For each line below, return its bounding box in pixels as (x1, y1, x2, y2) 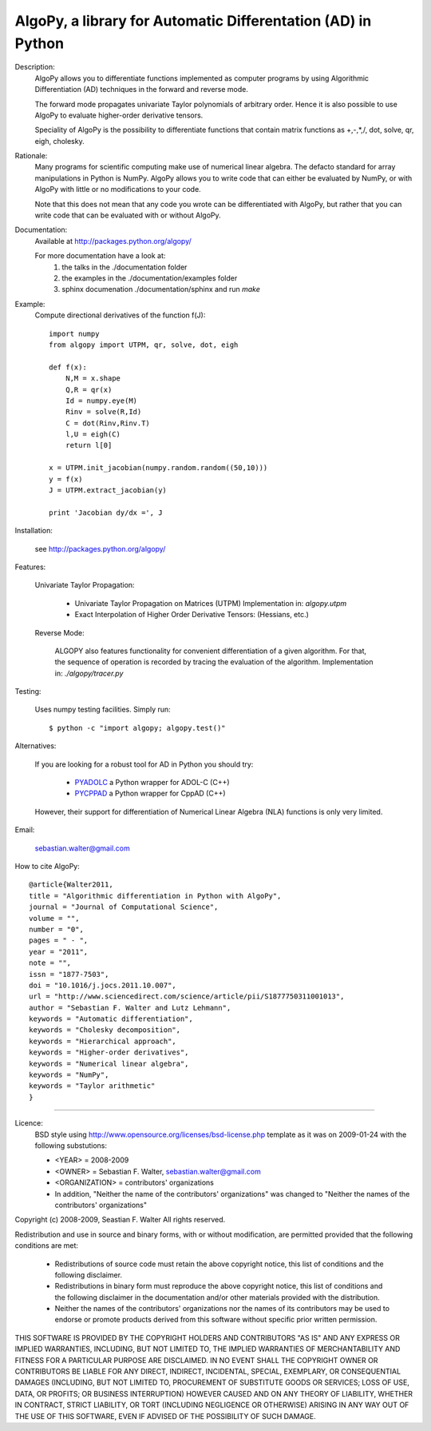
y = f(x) (49, 474, 83, 484)
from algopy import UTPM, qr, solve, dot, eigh (49, 340, 239, 349)
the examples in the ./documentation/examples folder (61, 273, 238, 283)
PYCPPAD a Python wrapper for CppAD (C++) (74, 788, 227, 799)
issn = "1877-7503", (29, 970, 109, 979)
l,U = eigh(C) (65, 430, 121, 439)
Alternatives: (14, 741, 57, 751)
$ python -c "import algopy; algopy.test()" (49, 723, 227, 732)
